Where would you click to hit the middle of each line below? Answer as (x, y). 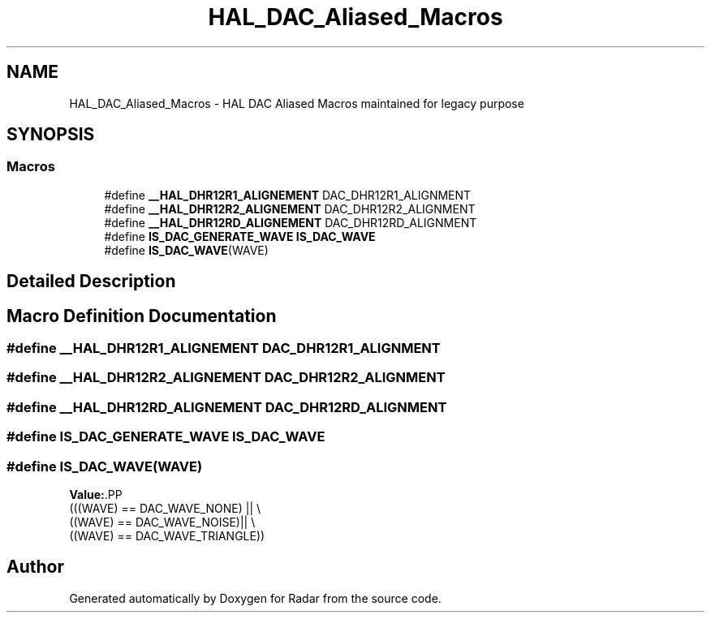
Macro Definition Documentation (142, 316)
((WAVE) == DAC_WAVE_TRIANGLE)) (167, 535)
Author (35, 567)
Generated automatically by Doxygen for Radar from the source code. (255, 598)
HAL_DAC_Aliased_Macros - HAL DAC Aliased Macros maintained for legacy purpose (297, 103)
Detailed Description (91, 282)
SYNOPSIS (51, 135)
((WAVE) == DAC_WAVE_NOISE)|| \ (162, 522)
